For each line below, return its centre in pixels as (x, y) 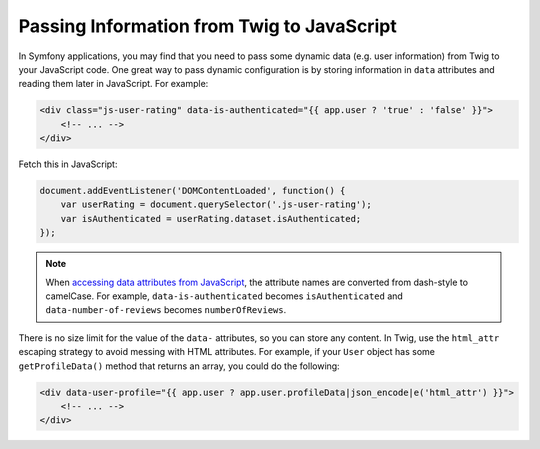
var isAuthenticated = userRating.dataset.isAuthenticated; (211, 218)
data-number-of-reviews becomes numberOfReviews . (166, 310)
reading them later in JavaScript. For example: (113, 84)
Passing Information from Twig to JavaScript (207, 26)
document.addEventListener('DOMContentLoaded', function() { (192, 191)
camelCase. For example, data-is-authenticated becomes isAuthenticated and (224, 296)
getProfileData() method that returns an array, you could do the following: (179, 366)
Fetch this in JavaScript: (68, 164)
